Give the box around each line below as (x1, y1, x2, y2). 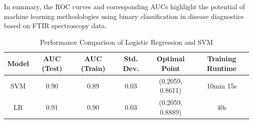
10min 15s (206, 80, 237, 90)
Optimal (157, 53, 185, 64)
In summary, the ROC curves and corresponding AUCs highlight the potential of (4, 1, 245, 11)
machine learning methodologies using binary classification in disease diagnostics (4, 11, 244, 21)
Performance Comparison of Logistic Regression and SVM (40, 36, 213, 47)
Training (207, 53, 236, 64)
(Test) (41, 63, 63, 73)
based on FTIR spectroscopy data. (4, 20, 107, 31)
